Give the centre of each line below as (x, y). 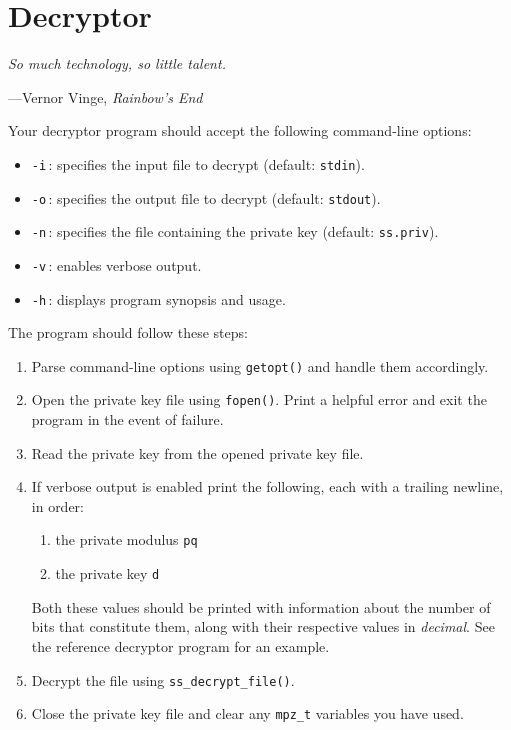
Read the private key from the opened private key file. (197, 452)
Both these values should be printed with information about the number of (261, 606)
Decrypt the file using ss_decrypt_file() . (163, 679)
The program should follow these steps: (128, 332)
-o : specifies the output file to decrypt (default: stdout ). (206, 197)
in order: (58, 505)
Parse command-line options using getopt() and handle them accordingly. (260, 365)
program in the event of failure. (127, 419)
